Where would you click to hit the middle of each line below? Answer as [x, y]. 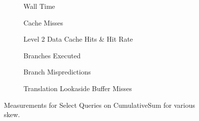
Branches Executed [52, 55]
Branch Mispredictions [57, 72]
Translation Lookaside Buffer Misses [78, 88]
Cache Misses [44, 22]
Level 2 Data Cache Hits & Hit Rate [78, 39]
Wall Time [39, 6]
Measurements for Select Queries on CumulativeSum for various [99, 105]
